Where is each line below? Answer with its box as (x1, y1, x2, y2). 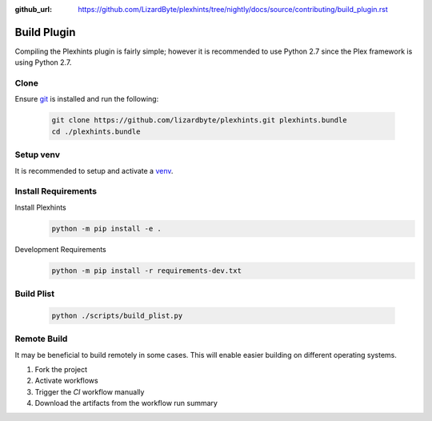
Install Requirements (14, 186, 98, 197)
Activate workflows (34, 376, 99, 386)
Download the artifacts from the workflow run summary (34, 399, 218, 408)
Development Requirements (14, 244, 107, 254)
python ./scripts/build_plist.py (51, 311, 183, 320)
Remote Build (14, 333, 68, 344)
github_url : (14, 5, 52, 14)
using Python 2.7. (14, 58, 72, 67)
